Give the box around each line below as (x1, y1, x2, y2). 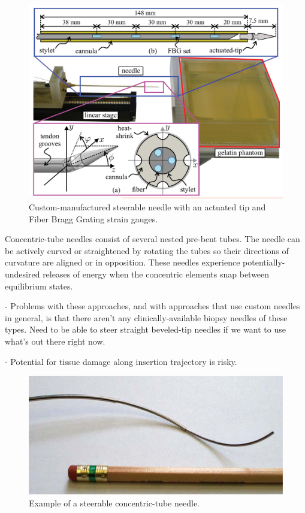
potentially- (243, 256, 285, 268)
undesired (5, 267, 40, 280)
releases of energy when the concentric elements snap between (43, 267, 270, 280)
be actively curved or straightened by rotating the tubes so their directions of (5, 244, 289, 256)
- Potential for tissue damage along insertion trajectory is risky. (5, 355, 237, 367)
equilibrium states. (5, 279, 73, 292)
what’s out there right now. (5, 334, 105, 347)
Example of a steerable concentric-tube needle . (29, 496, 200, 509)
